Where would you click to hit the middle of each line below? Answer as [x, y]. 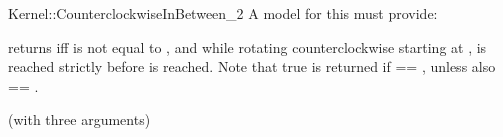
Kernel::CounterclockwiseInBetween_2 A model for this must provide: [223, 13]
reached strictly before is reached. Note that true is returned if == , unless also [252, 66]
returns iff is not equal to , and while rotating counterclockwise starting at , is [247, 46]
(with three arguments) [79, 119]
